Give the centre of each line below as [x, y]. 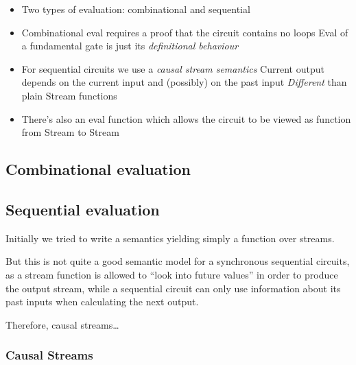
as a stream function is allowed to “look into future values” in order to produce [172, 274]
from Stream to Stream [70, 132]
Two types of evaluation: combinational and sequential [136, 9]
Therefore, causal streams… [62, 324]
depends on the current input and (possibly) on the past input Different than [184, 82]
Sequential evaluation [83, 209]
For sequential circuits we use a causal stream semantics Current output [173, 68]
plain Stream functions [69, 95]
